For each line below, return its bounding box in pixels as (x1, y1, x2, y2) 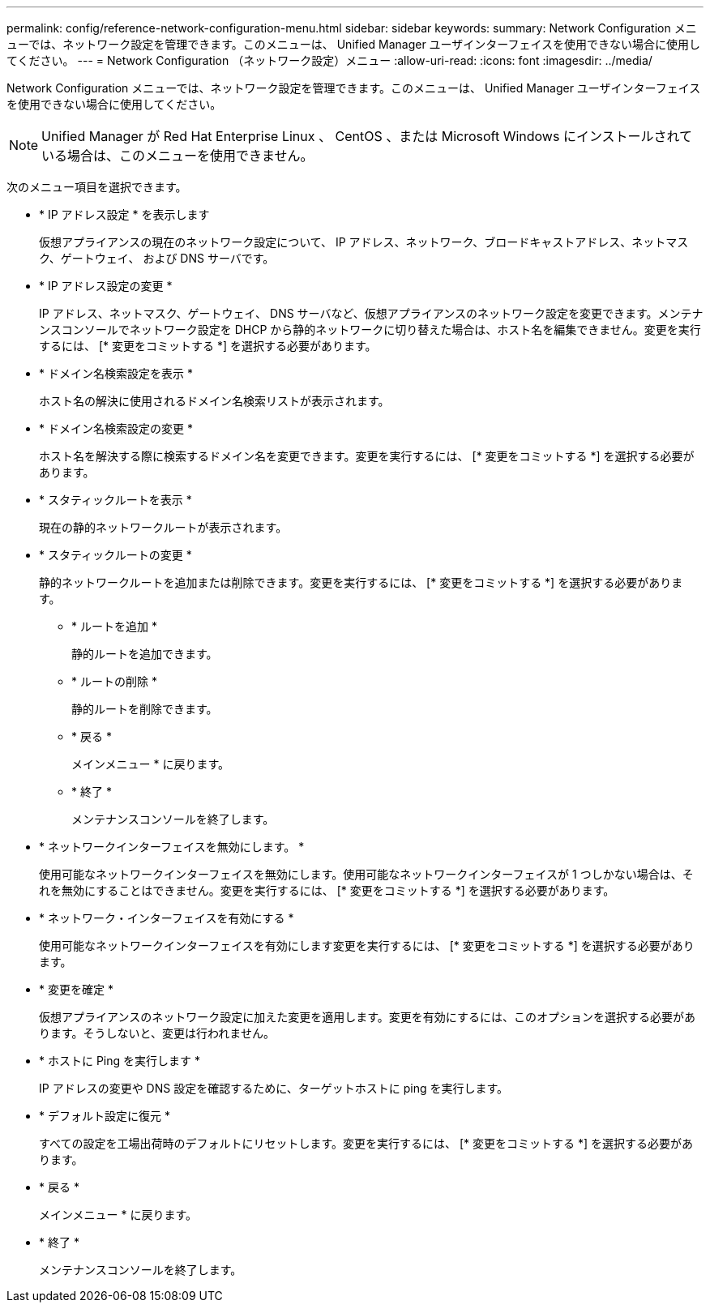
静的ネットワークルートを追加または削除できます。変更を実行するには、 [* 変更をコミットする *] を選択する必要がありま (39, 575, 683, 589)
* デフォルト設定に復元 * (39, 1109, 170, 1123)
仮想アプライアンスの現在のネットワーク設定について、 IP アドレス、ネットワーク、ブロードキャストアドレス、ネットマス (39, 235, 689, 249)
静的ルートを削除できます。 (71, 702, 218, 716)
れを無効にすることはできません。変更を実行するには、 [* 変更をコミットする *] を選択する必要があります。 (39, 883, 615, 897)
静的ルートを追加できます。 (71, 647, 218, 661)
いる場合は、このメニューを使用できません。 (41, 148, 314, 164)
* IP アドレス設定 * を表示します (39, 207, 210, 221)
